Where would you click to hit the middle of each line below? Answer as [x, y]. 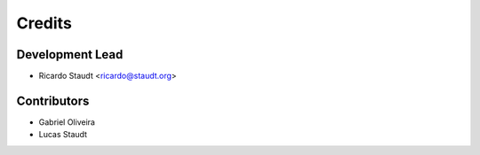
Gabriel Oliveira [67, 122]
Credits [44, 23]
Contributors [53, 101]
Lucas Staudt [63, 135]
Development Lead [70, 54]
